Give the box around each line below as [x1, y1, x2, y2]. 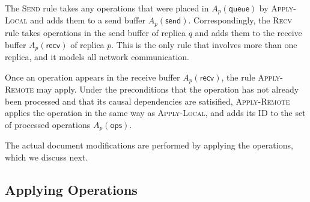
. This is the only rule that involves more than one [111, 38, 297, 50]
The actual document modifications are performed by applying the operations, [5, 139, 293, 151]
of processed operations [5, 118, 91, 130]
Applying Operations [5, 180, 138, 198]
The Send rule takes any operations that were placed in [5, 2, 209, 14]
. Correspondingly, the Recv [188, 14, 292, 26]
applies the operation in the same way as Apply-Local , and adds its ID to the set [5, 106, 306, 119]
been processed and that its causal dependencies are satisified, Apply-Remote [5, 94, 290, 107]
